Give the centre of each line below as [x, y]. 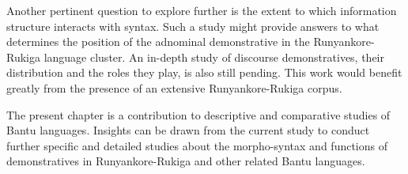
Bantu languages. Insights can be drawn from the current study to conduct [188, 130]
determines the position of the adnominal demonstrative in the [158, 42]
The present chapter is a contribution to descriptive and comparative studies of [198, 114]
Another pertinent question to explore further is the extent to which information [202, 10]
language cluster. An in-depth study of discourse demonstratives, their [214, 57]
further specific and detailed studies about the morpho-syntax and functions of [197, 145]
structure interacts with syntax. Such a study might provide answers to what [193, 26]
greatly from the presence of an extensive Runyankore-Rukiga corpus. [174, 87]
